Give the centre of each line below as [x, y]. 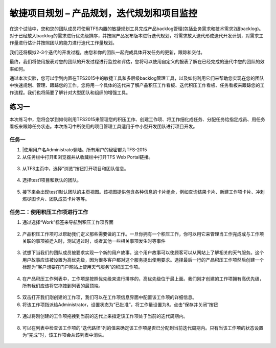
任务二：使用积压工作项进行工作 [49, 212]
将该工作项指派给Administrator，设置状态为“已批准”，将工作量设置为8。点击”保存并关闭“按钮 [120, 305]
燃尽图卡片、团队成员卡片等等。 [56, 199]
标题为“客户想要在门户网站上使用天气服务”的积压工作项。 [83, 267]
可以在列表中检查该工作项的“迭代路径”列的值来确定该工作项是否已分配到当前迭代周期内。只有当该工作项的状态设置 [143, 328]
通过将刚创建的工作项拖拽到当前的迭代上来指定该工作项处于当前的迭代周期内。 [105, 316]
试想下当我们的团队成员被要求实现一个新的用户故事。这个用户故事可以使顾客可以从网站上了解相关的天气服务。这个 [143, 252]
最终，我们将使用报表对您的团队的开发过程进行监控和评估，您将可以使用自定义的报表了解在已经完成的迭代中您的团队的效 [137, 62]
